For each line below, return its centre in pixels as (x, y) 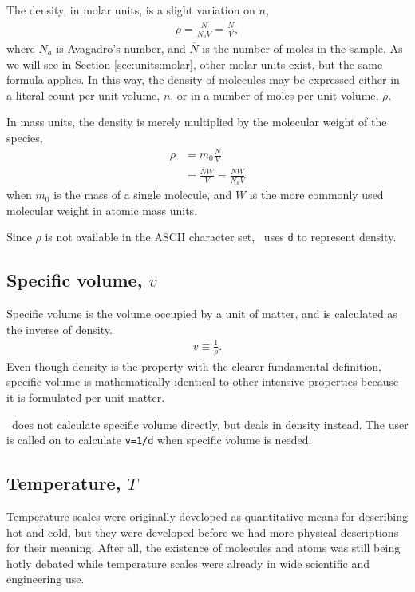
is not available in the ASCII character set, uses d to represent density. (221, 237)
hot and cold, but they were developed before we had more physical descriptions (203, 532)
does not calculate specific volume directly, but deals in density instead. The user (210, 424)
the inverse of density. (59, 329)
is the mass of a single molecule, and (143, 195)
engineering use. (45, 579)
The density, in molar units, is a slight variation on (131, 10)
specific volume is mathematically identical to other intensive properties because (203, 381)
